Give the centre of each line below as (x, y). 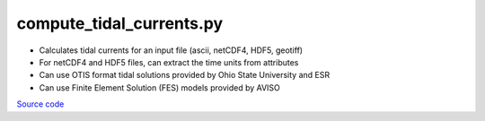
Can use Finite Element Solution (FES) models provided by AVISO (159, 87)
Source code (40, 104)
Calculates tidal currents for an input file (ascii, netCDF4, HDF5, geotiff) (171, 50)
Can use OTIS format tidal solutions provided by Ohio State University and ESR (185, 75)
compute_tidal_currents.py (120, 23)
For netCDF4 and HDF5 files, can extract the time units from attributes (169, 62)
